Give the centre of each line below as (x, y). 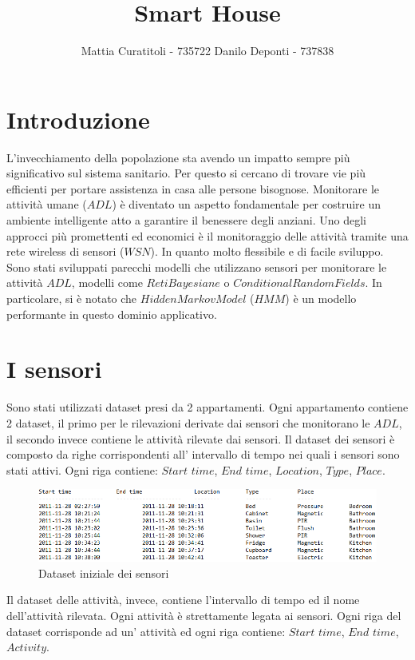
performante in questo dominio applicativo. (112, 314)
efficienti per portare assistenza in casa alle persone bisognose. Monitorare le (193, 188)
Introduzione (78, 119)
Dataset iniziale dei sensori (104, 573)
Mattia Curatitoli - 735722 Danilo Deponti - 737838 (207, 51)
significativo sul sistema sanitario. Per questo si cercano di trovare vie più (186, 173)
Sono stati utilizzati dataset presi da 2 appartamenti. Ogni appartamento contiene (207, 407)
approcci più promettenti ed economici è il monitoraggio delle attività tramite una (207, 235)
